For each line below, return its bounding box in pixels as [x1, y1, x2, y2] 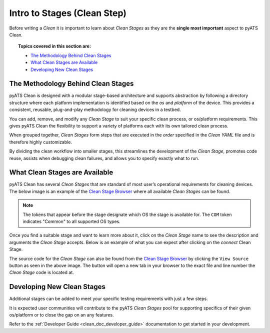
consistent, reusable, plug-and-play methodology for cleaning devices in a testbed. [9, 106, 181, 112]
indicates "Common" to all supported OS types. [22, 218, 121, 224]
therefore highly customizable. [9, 139, 72, 145]
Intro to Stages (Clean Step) [9, 7, 127, 18]
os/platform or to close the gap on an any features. [9, 312, 114, 318]
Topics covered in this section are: [18, 43, 91, 49]
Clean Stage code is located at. [9, 269, 74, 275]
